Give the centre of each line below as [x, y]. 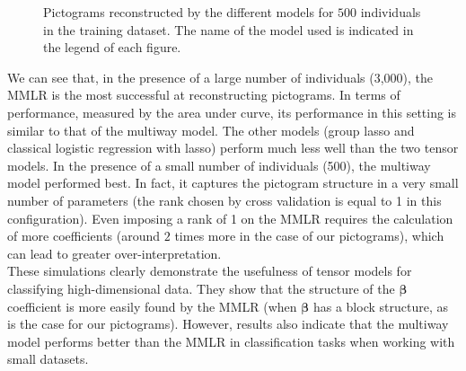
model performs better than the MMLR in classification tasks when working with [231, 341]
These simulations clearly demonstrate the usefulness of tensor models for [210, 271]
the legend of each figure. [112, 47]
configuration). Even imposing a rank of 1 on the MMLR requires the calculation [230, 218]
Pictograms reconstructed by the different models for [189, 12]
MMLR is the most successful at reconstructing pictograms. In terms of [204, 95]
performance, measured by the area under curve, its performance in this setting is [232, 112]
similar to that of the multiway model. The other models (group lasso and [211, 130]
